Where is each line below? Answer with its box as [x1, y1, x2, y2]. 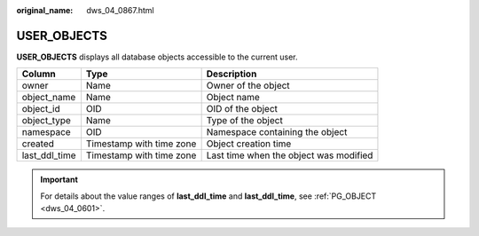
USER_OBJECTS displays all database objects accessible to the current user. [16, 51, 298, 62]
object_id [21, 103, 61, 115]
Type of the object [206, 114, 283, 127]
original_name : [16, 5, 74, 15]
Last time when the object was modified [206, 149, 373, 161]
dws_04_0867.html [86, 5, 154, 15]
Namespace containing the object [206, 126, 348, 138]
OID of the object [206, 103, 279, 115]
